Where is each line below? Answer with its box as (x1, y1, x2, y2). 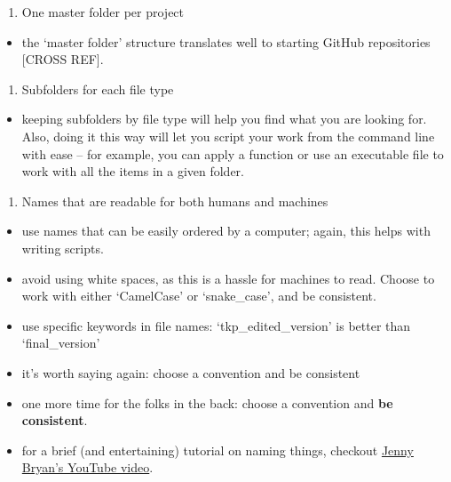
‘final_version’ (21, 333, 100, 352)
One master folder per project (21, 3, 185, 20)
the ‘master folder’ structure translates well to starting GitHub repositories (21, 32, 431, 51)
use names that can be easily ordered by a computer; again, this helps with (21, 221, 431, 240)
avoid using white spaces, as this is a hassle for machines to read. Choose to (21, 269, 435, 287)
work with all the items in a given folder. (21, 162, 245, 181)
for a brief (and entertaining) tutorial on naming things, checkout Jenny (21, 440, 414, 459)
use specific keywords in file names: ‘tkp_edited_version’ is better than (21, 316, 411, 334)
